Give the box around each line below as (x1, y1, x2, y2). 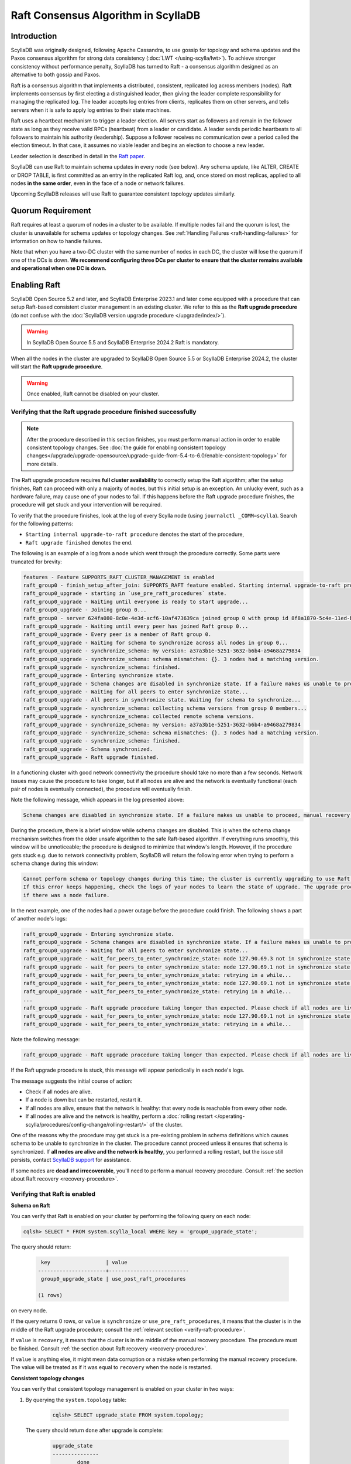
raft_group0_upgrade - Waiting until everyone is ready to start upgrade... (23, 598, 249, 605)
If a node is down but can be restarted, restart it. (25, 1096, 143, 1103)
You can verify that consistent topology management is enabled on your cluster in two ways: (11, 1386, 234, 1393)
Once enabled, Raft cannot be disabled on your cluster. (26, 390, 160, 398)
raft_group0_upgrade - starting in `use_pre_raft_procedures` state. (23, 590, 227, 597)
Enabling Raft (11, 280, 61, 290)
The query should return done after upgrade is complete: (25, 1427, 163, 1434)
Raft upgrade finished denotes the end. (25, 539, 133, 546)
